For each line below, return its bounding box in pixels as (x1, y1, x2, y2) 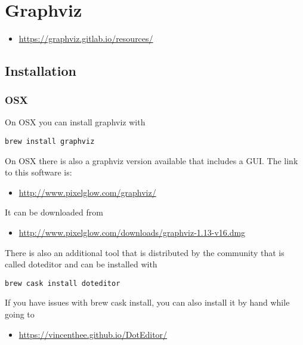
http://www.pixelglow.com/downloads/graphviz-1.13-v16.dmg (18, 226, 246, 238)
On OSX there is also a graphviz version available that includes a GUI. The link (5, 154, 298, 167)
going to (5, 307, 35, 320)
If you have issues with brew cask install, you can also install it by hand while (5, 296, 290, 309)
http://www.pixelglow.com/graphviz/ (18, 186, 156, 198)
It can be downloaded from (5, 206, 103, 218)
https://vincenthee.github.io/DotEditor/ (18, 328, 168, 340)
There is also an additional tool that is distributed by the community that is (5, 246, 285, 258)
